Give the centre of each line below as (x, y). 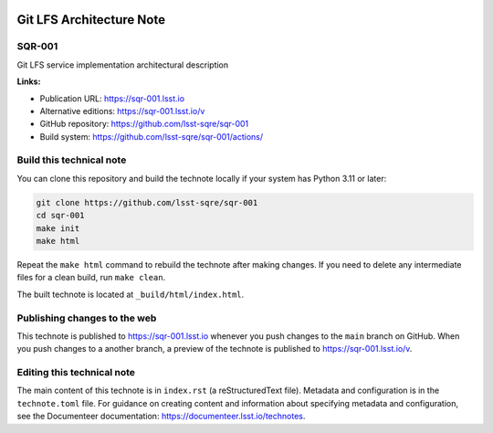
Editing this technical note (76, 373)
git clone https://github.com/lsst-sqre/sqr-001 (147, 202)
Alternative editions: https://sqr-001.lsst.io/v (122, 111)
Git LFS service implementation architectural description (123, 65)
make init (58, 228)
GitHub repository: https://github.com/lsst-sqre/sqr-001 (144, 124)
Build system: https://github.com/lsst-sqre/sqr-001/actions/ (152, 136)
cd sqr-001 (60, 216)
